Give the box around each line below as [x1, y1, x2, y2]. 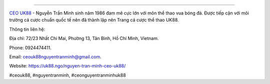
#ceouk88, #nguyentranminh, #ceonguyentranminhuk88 [9, 72, 126, 78]
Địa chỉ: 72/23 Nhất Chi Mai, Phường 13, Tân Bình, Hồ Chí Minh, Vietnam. [9, 35, 159, 41]
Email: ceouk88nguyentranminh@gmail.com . [9, 53, 102, 59]
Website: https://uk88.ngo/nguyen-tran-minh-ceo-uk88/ [9, 63, 126, 69]
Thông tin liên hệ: [9, 26, 45, 32]
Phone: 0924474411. [9, 44, 52, 50]
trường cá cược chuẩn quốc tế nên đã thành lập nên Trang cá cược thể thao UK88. [9, 17, 179, 23]
